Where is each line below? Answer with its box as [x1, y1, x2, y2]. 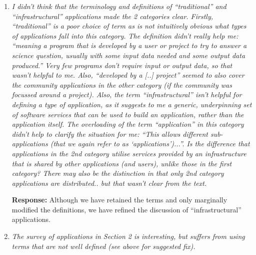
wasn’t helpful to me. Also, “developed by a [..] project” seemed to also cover [11, 70, 244, 80]
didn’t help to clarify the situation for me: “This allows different [11, 128, 208, 139]
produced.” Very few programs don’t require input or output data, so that [11, 60, 232, 70]
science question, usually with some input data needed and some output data [11, 50, 245, 60]
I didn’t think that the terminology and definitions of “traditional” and [11, 1, 226, 11]
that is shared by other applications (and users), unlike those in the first [11, 158, 232, 168]
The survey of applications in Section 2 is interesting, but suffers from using [11, 231, 245, 241]
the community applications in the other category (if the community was [11, 79, 232, 90]
